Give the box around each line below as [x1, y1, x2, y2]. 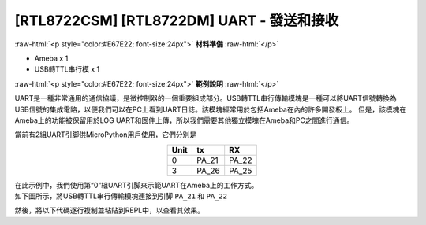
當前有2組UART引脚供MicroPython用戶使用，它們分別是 [14, 130, 197, 139]
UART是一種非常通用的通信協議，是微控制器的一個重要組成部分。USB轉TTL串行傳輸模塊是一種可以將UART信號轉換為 [14, 94, 398, 103]
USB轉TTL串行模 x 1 [34, 65, 100, 74]
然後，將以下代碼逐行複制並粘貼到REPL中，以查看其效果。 [14, 205, 205, 216]
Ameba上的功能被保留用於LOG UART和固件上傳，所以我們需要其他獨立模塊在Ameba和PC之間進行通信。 [14, 115, 354, 125]
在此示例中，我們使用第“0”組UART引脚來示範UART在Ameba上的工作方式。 [14, 180, 259, 190]
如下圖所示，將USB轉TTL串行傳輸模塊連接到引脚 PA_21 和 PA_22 [14, 191, 228, 201]
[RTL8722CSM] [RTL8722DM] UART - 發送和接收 [14, 12, 339, 29]
